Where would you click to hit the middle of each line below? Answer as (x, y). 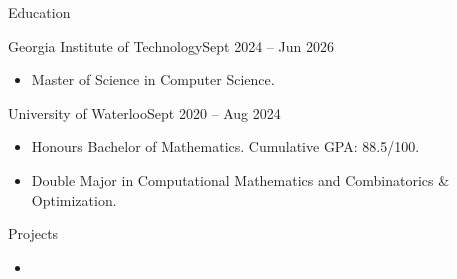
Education (39, 12)
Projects (33, 233)
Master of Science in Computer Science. (153, 79)
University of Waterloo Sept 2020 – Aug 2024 (144, 112)
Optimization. (74, 199)
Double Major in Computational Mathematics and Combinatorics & (240, 179)
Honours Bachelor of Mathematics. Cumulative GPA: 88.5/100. (225, 146)
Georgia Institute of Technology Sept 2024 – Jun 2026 (171, 45)
